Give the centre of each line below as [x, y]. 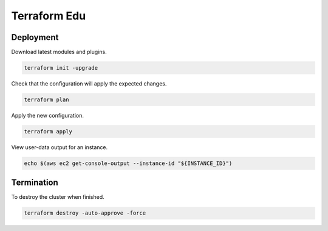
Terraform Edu [49, 16]
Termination [35, 183]
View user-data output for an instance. [60, 147]
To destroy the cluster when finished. [58, 197]
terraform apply [48, 131]
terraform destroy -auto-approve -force [85, 213]
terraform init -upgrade [61, 68]
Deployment [35, 37]
